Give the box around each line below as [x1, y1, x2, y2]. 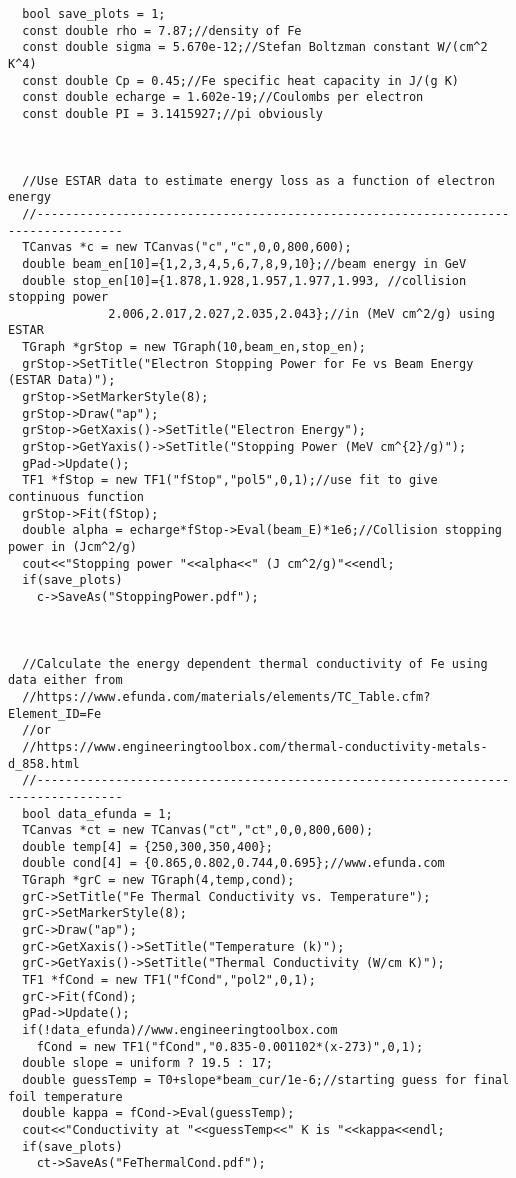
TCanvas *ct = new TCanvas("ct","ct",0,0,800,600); [22, 823, 374, 838]
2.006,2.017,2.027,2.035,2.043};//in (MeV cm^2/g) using [108, 306, 495, 321]
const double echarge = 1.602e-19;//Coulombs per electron [22, 90, 424, 105]
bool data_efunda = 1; [22, 806, 173, 821]
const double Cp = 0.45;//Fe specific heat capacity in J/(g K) [22, 73, 460, 88]
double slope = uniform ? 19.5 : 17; [22, 1056, 273, 1071]
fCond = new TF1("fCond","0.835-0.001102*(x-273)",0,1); [36, 1039, 424, 1054]
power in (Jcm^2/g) [8, 540, 137, 554]
